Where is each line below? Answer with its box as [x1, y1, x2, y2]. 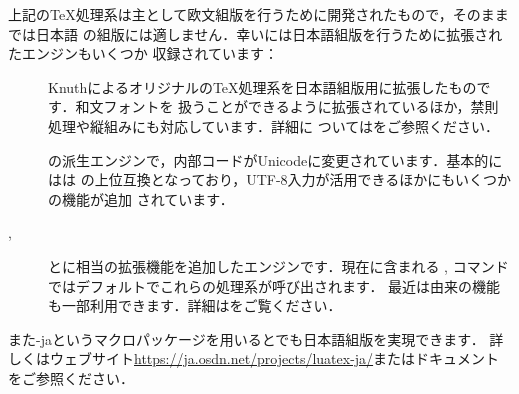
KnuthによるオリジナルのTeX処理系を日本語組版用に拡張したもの [48, 76, 477, 97]
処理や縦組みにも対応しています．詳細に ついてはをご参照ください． [48, 115, 499, 136]
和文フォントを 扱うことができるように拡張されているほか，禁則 [75, 96, 499, 117]
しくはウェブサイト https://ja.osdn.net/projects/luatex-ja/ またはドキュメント [8, 348, 500, 369]
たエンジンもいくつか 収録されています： [8, 43, 278, 64]
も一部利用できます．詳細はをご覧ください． [48, 295, 342, 316]
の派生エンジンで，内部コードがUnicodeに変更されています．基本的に [48, 149, 503, 170]
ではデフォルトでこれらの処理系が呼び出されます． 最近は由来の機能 [48, 275, 501, 296]
